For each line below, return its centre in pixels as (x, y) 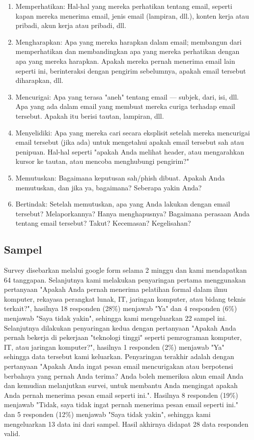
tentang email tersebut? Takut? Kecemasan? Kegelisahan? (103, 223)
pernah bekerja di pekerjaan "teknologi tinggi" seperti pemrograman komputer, (123, 337)
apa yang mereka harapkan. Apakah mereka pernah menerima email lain (125, 61)
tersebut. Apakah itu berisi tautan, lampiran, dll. (90, 116)
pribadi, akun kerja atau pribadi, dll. (71, 25)
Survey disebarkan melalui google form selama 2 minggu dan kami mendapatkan (126, 270)
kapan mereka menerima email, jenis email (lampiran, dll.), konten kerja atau (132, 15)
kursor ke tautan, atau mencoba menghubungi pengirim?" (102, 161)
